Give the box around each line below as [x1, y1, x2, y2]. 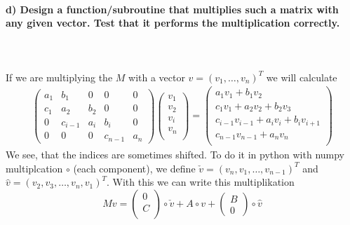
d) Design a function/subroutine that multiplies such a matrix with [6, 1, 339, 16]
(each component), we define [73, 161, 196, 175]
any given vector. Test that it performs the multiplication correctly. [6, 15, 340, 30]
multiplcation [6, 161, 63, 175]
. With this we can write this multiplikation [107, 175, 295, 189]
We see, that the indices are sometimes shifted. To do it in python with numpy [6, 147, 345, 162]
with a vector [128, 69, 185, 84]
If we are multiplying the [6, 69, 113, 84]
